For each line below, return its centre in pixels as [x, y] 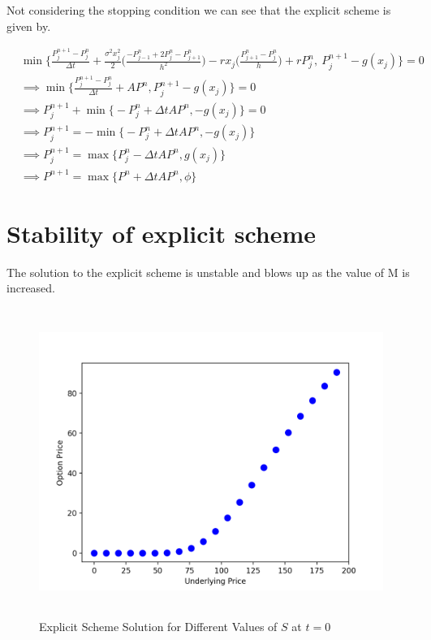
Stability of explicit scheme [162, 233]
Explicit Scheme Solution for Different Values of [158, 626]
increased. [31, 288]
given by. [29, 26]
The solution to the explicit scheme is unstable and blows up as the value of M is [208, 272]
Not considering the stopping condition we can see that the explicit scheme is [199, 10]
